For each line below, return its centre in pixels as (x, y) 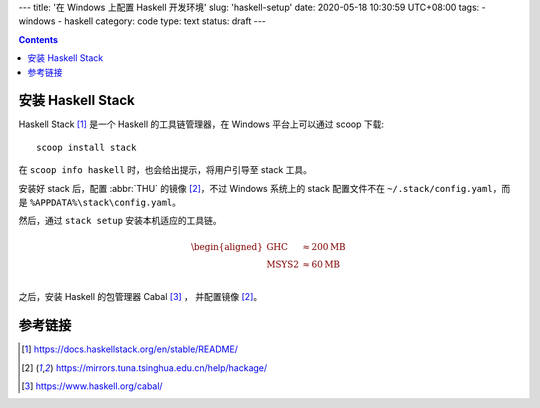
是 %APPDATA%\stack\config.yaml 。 (100, 202)
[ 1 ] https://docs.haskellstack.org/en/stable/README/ (130, 349)
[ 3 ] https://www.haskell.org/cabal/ (92, 386)
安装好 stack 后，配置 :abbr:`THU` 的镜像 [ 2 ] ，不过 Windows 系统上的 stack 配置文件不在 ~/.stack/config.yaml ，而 (264, 188)
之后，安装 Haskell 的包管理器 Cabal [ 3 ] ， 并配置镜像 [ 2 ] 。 (140, 297)
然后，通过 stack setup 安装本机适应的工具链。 (120, 221)
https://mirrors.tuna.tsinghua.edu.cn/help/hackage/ (161, 367)
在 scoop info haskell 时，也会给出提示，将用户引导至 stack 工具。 (165, 170)
